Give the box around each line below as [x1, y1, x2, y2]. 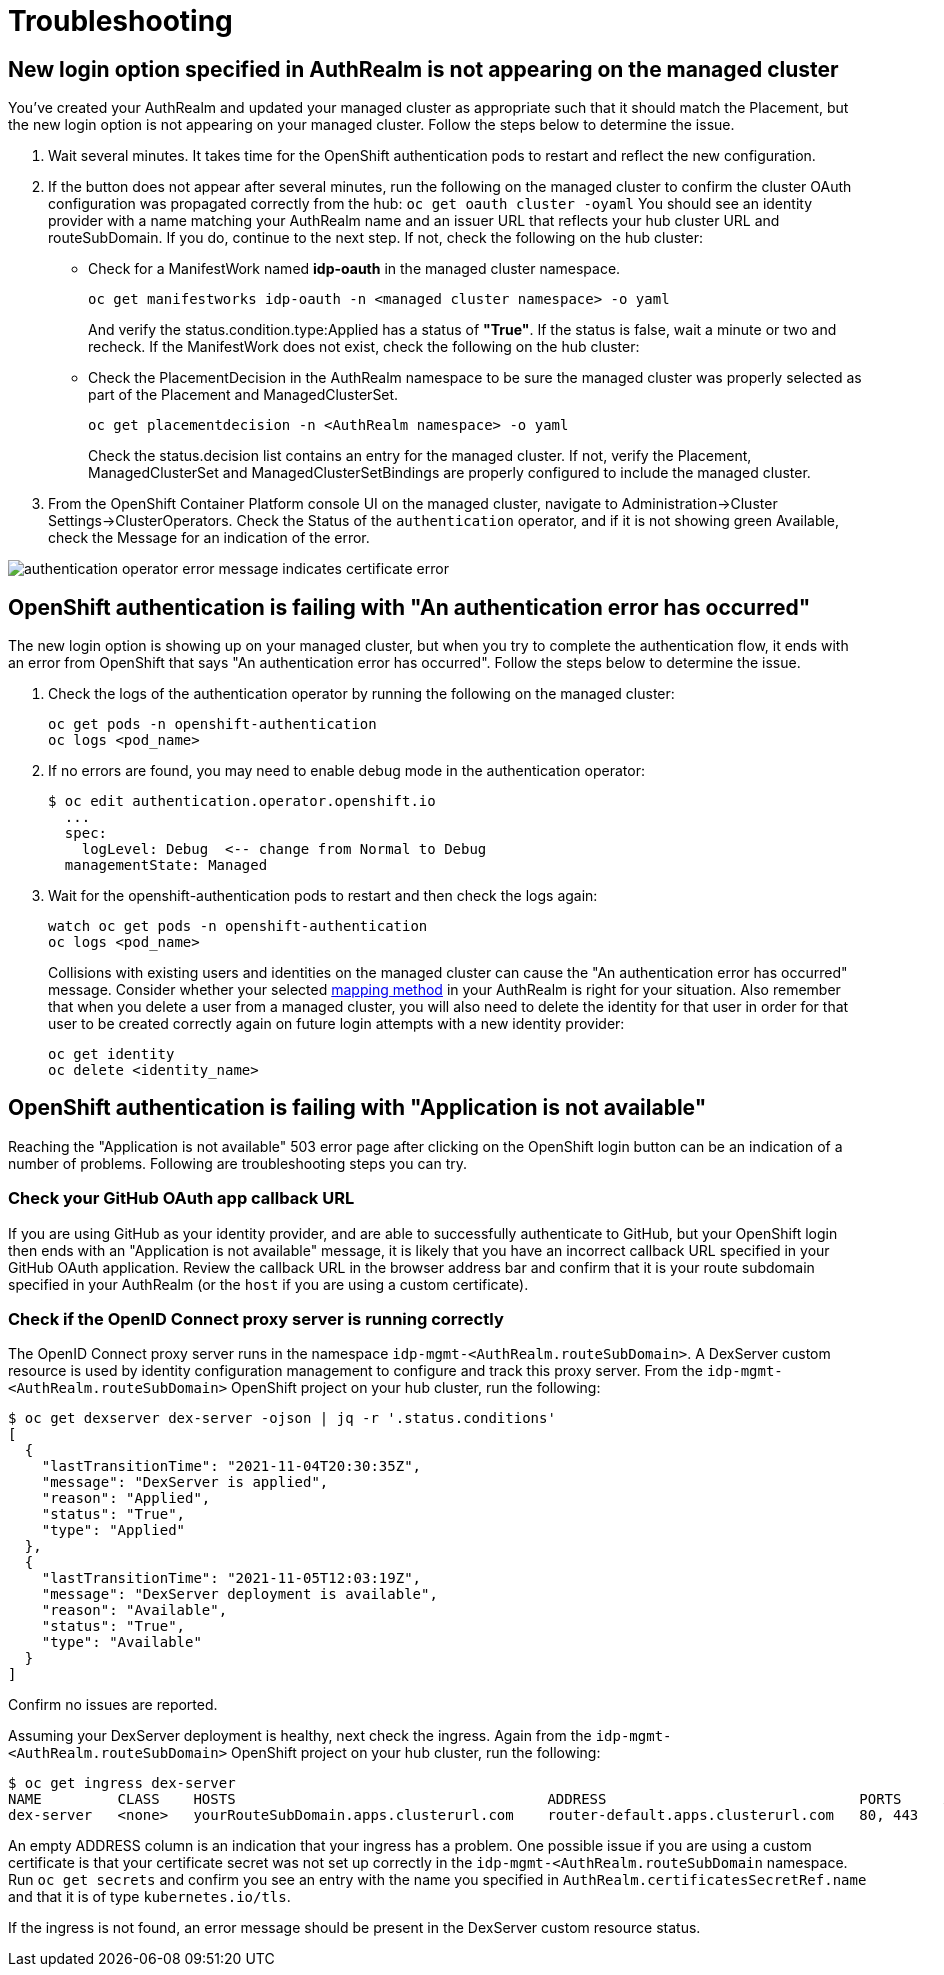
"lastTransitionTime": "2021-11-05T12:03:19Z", [41, 1570, 422, 1587]
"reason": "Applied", [41, 1490, 211, 1507]
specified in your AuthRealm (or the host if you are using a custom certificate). [8, 1275, 529, 1293]
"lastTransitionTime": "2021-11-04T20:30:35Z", [41, 1458, 422, 1475]
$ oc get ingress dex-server [8, 1775, 236, 1792]
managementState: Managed [64, 857, 268, 874]
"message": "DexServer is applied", [41, 1474, 329, 1491]
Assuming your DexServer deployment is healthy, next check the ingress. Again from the [8, 1727, 592, 1745]
